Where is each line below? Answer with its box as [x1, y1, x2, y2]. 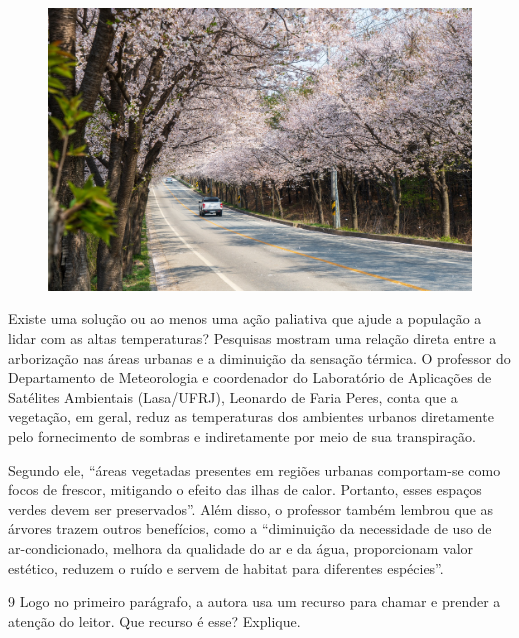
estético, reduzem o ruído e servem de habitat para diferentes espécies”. [8, 557, 444, 578]
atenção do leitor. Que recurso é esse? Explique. [8, 610, 301, 631]
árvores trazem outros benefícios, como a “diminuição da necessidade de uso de [8, 518, 492, 539]
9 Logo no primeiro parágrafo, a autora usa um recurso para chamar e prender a [8, 591, 501, 612]
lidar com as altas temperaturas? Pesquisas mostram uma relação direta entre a [8, 327, 497, 348]
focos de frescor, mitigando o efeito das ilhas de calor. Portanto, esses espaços [8, 479, 482, 500]
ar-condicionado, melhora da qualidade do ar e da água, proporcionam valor [8, 537, 474, 558]
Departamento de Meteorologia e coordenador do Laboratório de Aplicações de [8, 367, 492, 388]
